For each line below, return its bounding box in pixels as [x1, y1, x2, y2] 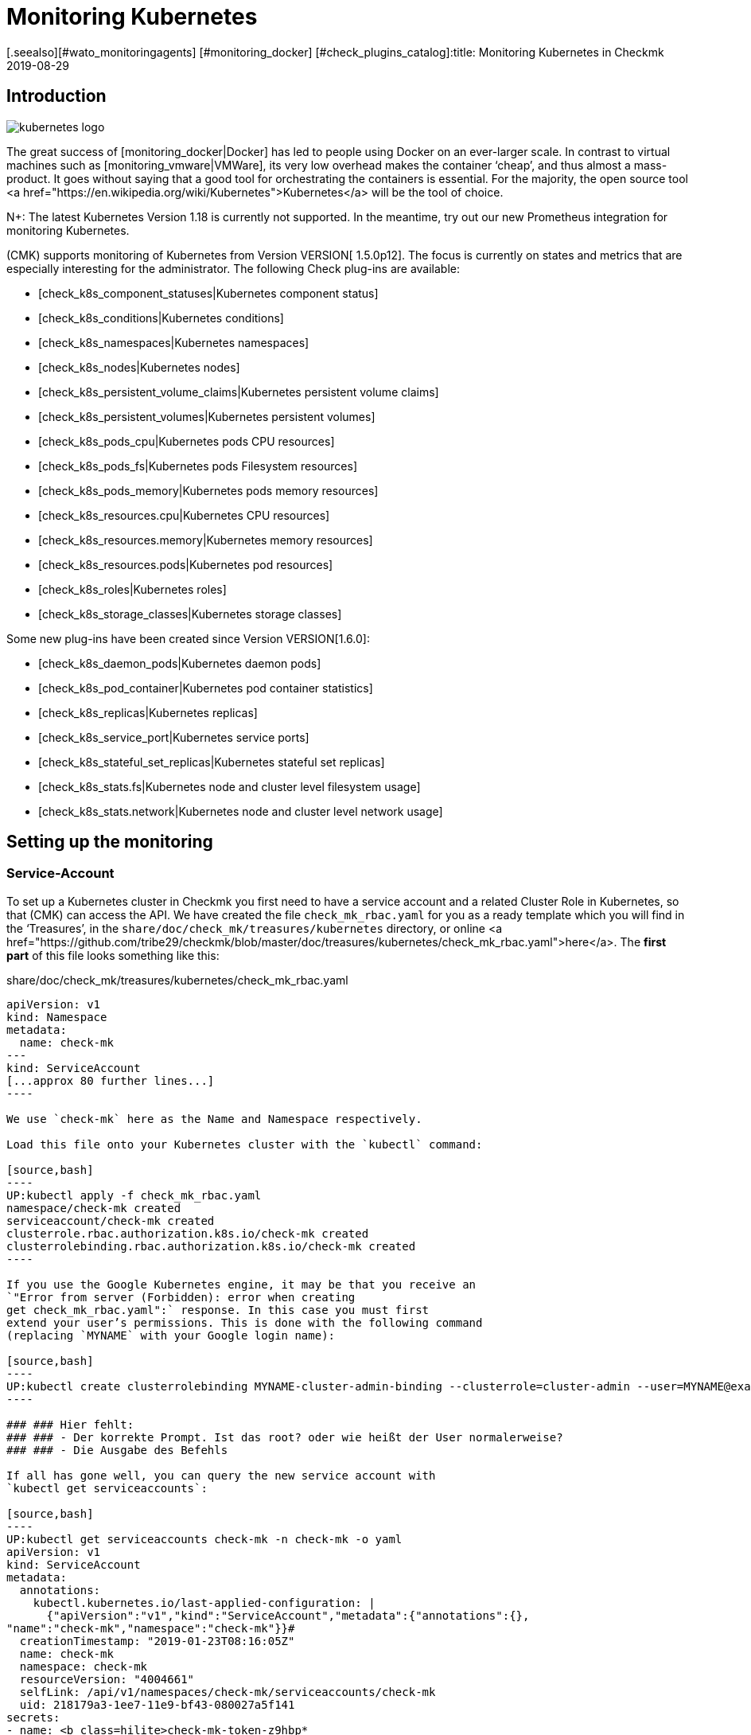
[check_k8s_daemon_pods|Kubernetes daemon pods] [38, 656, 321, 670]
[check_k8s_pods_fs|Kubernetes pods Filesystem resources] [38, 458, 358, 473]
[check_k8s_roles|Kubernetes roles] [38, 582, 227, 596]
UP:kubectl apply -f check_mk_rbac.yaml [6, 1188, 262, 1202]
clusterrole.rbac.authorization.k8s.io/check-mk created [6, 1226, 369, 1240]
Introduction [6, 86, 107, 107]
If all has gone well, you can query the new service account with [6, 1468, 436, 1482]
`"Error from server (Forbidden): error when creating [6, 1290, 356, 1304]
